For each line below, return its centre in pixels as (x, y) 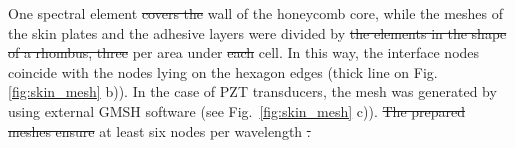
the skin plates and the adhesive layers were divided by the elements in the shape (257, 32)
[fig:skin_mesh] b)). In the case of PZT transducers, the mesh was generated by (252, 91)
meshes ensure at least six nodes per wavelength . (159, 130)
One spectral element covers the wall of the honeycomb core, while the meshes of (256, 13)
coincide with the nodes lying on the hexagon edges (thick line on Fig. (223, 71)
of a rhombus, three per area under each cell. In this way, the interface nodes (244, 52)
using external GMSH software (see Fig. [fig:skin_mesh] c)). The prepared (237, 110)
